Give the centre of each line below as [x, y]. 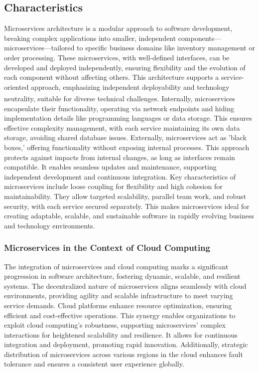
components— [200, 38]
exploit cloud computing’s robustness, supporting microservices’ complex [115, 325]
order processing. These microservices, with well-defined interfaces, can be [117, 57]
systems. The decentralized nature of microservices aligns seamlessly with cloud [125, 285]
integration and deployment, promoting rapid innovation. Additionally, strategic [126, 344]
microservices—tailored [39, 48]
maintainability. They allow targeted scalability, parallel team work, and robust [125, 196]
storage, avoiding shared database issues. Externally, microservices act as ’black [125, 137]
